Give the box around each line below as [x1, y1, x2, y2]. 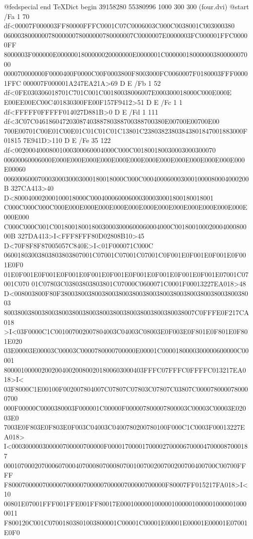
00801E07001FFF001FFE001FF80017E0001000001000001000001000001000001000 [4, 498, 247, 508]
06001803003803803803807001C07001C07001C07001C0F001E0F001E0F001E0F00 [4, 250, 246, 260]
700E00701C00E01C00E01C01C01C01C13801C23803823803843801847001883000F [4, 125, 248, 136]
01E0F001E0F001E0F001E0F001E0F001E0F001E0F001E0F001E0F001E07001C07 [4, 269, 249, 279]
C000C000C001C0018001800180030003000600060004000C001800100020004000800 [4, 221, 247, 231]
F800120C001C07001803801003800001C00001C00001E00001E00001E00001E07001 [4, 518, 248, 528]
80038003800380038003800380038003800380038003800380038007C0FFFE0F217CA [4, 307, 249, 317]
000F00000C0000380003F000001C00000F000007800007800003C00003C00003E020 [4, 402, 246, 413]
